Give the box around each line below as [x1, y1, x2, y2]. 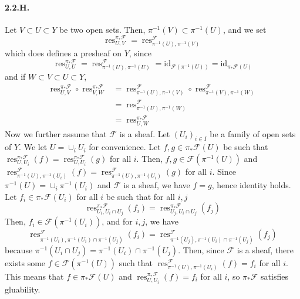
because [5, 243, 33, 256]
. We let [19, 141, 48, 153]
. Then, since [178, 243, 224, 256]
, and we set [223, 23, 267, 35]
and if [5, 70, 26, 83]
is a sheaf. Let [119, 127, 170, 140]
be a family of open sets [210, 127, 296, 140]
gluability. [5, 283, 41, 295]
